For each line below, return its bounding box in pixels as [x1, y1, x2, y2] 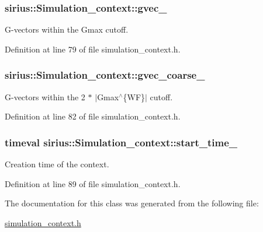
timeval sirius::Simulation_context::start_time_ [5, 135, 238, 149]
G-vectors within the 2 [5, 90, 85, 103]
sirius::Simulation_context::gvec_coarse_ [5, 68, 205, 82]
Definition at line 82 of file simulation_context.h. [5, 110, 181, 122]
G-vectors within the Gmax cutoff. [5, 23, 129, 36]
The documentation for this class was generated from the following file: [5, 197, 259, 209]
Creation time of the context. [5, 158, 109, 170]
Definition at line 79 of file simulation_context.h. [5, 43, 181, 55]
